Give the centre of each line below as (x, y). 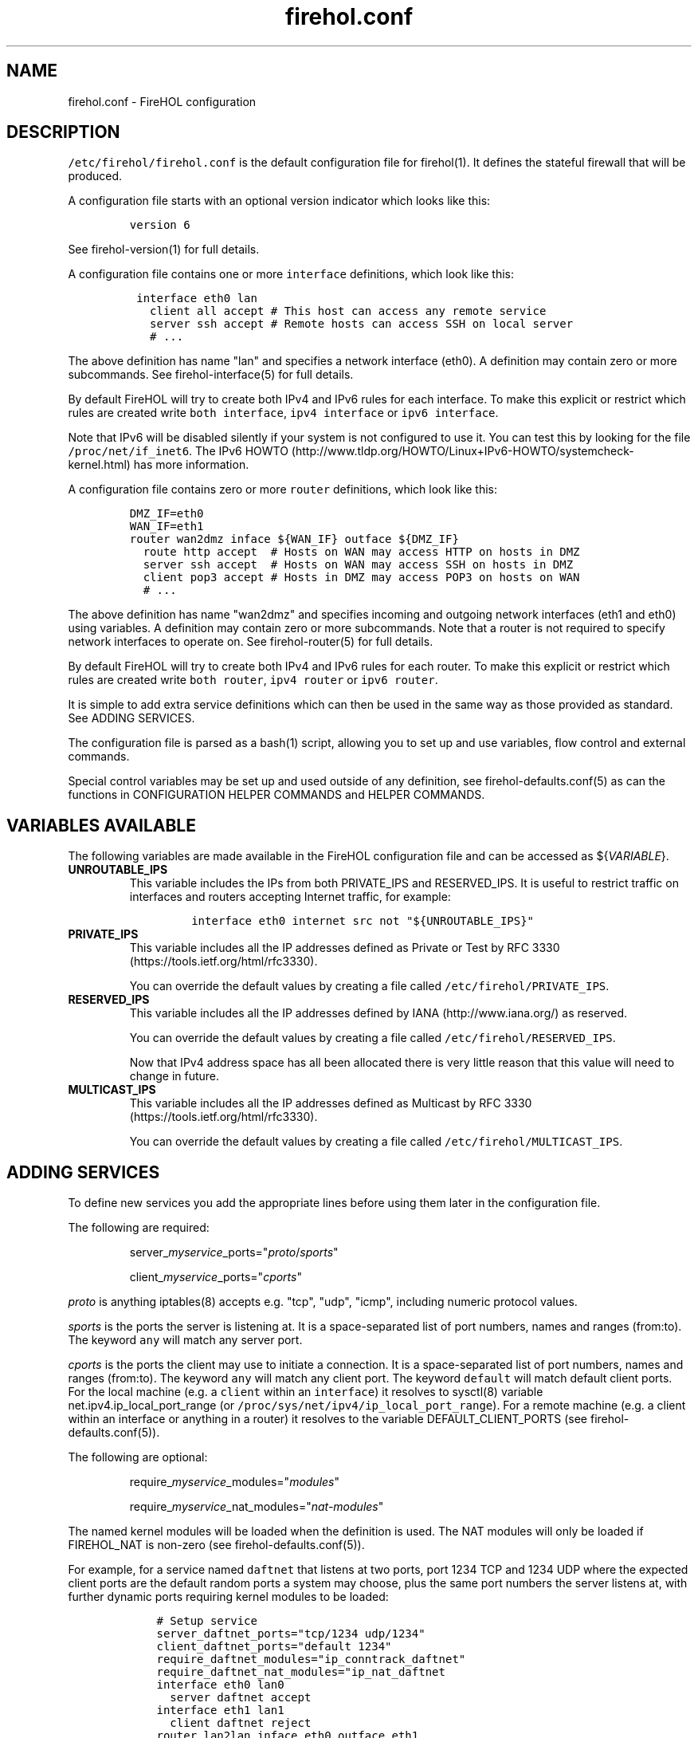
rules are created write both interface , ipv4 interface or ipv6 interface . (283, 413)
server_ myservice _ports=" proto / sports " (234, 1252)
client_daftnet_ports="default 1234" (274, 1647)
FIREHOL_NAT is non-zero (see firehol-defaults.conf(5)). (216, 1545)
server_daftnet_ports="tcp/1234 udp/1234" (291, 1634)
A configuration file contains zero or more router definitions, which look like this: (283, 490)
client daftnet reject (241, 1723)
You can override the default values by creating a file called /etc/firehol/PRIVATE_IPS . (369, 986)
